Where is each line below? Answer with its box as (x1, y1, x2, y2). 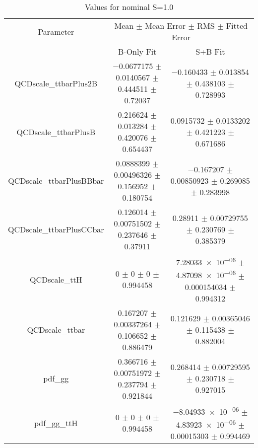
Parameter (38, 25, 74, 37)
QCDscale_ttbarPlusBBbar (8, 174, 104, 186)
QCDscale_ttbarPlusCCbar (8, 223, 104, 235)
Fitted (226, 20, 248, 31)
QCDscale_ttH (29, 273, 82, 285)
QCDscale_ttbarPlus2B (14, 77, 98, 89)
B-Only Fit (118, 46, 157, 57)
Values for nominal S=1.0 (84, 1, 174, 12)
